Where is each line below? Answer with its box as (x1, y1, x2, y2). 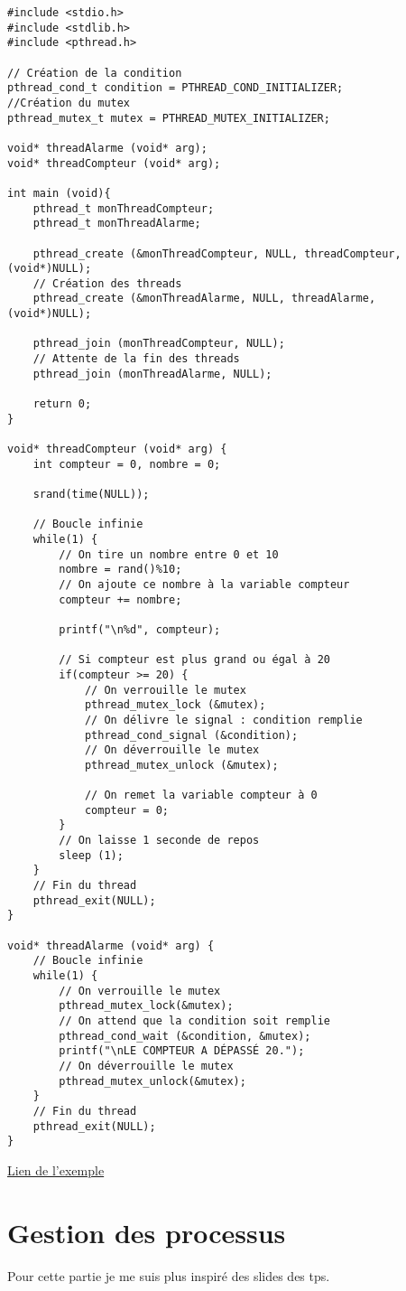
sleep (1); (59, 848, 124, 862)
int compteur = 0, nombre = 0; (32, 457, 221, 471)
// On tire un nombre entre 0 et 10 (59, 547, 279, 561)
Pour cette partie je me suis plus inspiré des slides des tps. (7, 1266, 330, 1285)
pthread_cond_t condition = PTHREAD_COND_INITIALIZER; (7, 81, 344, 95)
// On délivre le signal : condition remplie (84, 713, 363, 726)
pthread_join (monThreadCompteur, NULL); (32, 337, 285, 351)
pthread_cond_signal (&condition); (84, 728, 299, 742)
